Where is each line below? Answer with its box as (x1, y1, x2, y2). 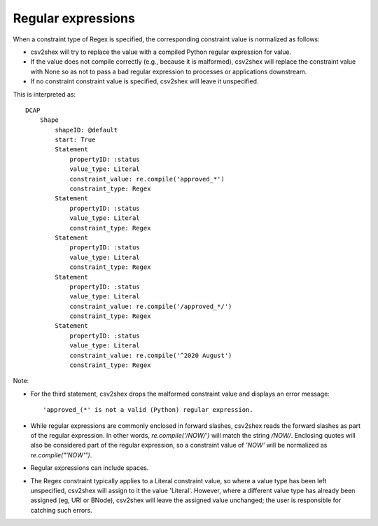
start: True (55, 136, 96, 144)
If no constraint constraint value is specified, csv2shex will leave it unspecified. (30, 77, 259, 85)
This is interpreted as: (13, 90, 76, 98)
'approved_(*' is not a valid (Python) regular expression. (43, 406, 253, 414)
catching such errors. (30, 506, 92, 514)
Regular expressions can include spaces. (30, 464, 149, 472)
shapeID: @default (55, 126, 118, 134)
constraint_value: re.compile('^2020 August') (69, 351, 232, 359)
